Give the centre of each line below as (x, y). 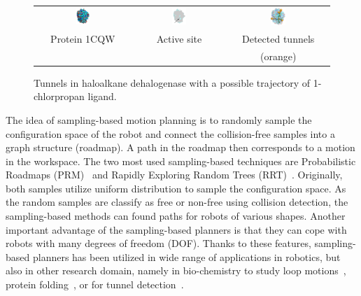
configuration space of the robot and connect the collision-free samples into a (170, 133)
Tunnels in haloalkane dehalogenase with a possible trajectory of (172, 82)
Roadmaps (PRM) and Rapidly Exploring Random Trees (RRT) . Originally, (174, 175)
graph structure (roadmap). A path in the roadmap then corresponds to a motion (180, 147)
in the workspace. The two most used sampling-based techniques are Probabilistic (181, 161)
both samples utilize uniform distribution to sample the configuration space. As (176, 188)
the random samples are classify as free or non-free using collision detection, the (177, 202)
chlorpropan (59, 96)
